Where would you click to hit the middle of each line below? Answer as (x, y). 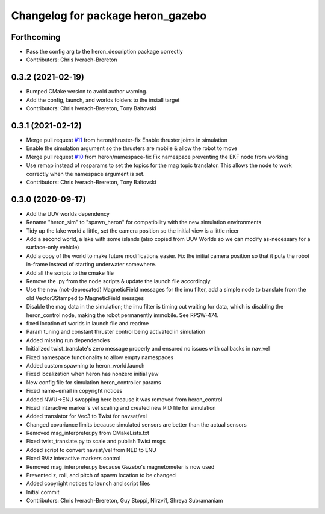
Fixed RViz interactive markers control (73, 459)
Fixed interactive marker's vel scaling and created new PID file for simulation (121, 407)
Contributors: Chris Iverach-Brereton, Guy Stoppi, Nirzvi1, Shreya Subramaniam (125, 501)
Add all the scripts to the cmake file (70, 273)
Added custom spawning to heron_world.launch (85, 365)
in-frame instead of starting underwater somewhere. (91, 265)
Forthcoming (36, 37)
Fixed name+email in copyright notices (74, 391)
